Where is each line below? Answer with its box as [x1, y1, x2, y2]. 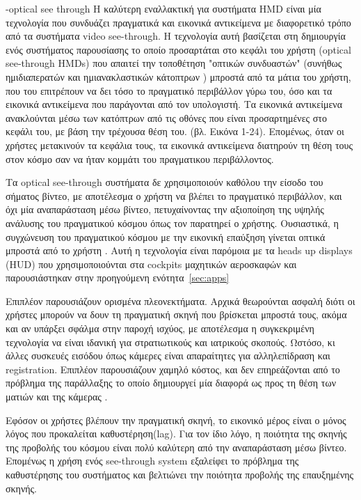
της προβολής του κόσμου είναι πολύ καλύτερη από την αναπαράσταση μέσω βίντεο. [6, 439, 347, 454]
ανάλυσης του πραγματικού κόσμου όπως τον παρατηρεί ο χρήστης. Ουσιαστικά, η [6, 215, 339, 230]
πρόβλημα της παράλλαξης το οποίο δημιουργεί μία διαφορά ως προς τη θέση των [6, 375, 336, 390]
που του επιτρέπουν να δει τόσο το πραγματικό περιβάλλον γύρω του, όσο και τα [6, 83, 332, 97]
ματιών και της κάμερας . [6, 389, 108, 404]
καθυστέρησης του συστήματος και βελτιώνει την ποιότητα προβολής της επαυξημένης [6, 467, 354, 481]
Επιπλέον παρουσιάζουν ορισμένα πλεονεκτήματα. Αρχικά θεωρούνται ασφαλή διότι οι [6, 293, 355, 308]
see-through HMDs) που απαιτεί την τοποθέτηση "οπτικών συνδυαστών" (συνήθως [6, 56, 342, 70]
